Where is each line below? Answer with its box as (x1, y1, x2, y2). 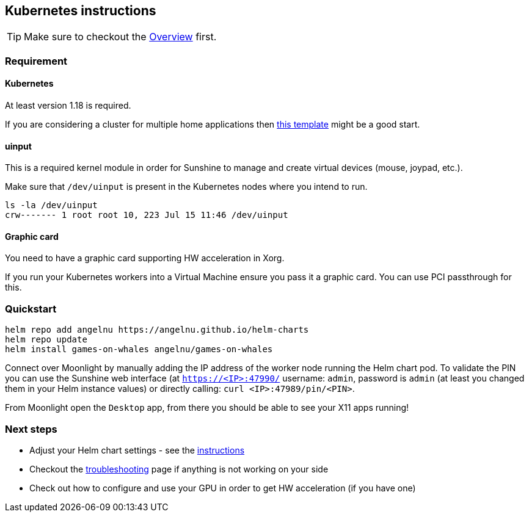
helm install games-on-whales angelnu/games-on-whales (5, 344, 273, 355)
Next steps (5, 422, 57, 435)
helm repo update (5, 334, 87, 345)
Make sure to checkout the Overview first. (24, 31, 217, 43)
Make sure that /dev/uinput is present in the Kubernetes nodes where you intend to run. (5, 181, 368, 192)
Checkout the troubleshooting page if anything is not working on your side (29, 463, 329, 474)
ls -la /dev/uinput (5, 200, 98, 211)
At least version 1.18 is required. (5, 100, 131, 111)
